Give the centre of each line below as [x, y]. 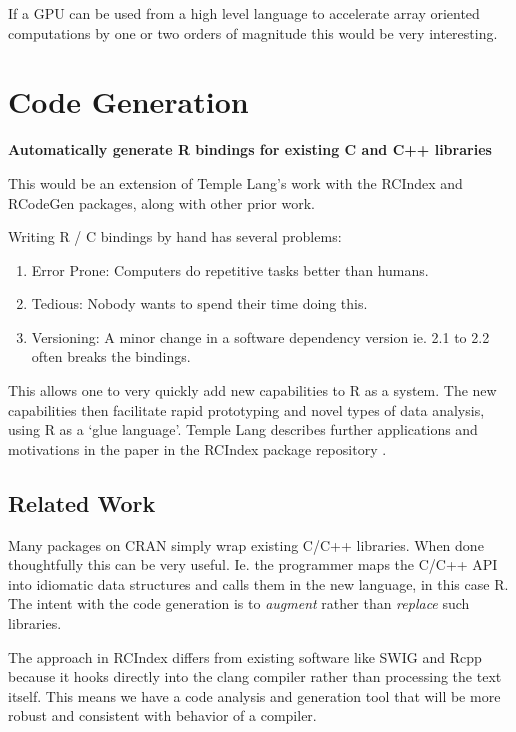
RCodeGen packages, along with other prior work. [161, 202]
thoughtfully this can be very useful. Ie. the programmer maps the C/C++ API [253, 564]
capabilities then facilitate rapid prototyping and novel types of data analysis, [246, 409]
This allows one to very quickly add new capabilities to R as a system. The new [252, 390]
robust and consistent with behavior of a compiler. [162, 715]
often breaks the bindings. [111, 356]
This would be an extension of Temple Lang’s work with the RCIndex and [235, 182]
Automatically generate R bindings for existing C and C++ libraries [250, 149]
